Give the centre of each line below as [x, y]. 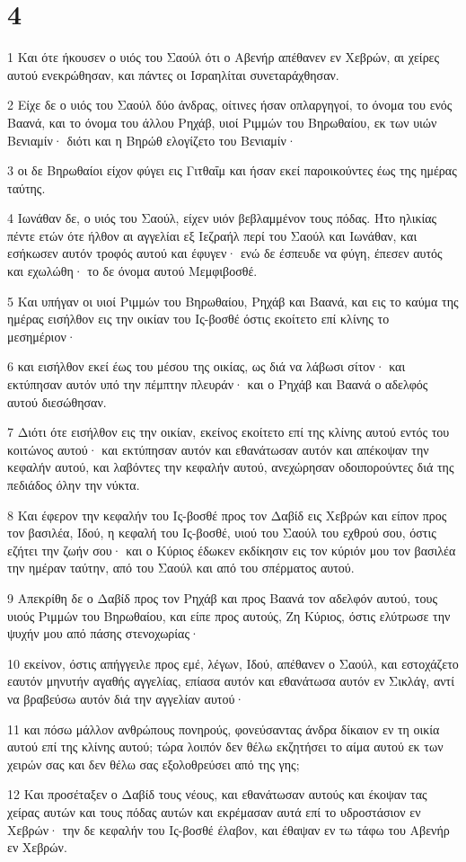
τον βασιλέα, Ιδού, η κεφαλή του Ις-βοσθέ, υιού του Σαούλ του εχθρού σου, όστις [222, 533]
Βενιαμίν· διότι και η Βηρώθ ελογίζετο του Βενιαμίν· [152, 140]
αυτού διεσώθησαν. [57, 401]
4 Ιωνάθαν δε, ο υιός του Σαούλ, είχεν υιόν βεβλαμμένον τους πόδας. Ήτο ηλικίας [222, 218]
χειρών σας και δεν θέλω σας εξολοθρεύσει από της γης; [154, 764]
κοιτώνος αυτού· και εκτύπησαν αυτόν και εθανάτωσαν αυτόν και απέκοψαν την [218, 449]
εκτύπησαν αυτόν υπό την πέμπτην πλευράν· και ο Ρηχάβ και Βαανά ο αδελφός [218, 384]
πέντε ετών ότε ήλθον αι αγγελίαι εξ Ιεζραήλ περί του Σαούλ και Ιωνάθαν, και [212, 235]
